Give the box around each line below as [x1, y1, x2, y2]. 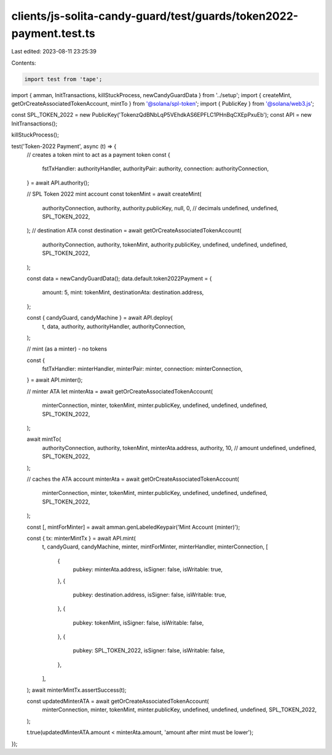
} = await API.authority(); [26, 179, 89, 186]
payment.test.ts [11, 26, 95, 40]
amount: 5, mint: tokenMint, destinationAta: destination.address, [42, 289, 204, 296]
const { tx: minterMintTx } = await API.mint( [26, 534, 136, 542]
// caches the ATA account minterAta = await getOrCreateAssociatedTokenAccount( [26, 475, 239, 483]
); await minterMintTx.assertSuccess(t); [26, 686, 127, 694]
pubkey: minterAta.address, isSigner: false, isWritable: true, [73, 566, 223, 573]
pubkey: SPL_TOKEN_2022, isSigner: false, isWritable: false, [73, 647, 225, 654]
